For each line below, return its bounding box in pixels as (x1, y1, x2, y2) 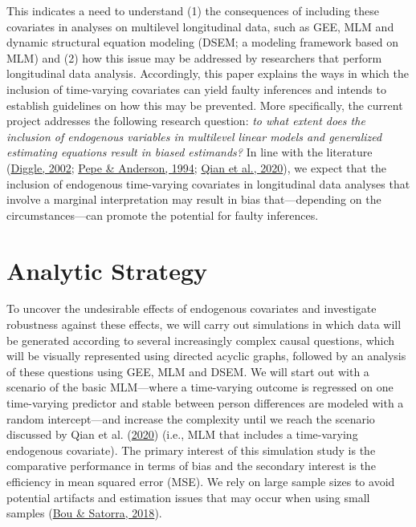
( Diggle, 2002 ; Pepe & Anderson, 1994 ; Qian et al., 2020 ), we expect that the (6, 159, 387, 176)
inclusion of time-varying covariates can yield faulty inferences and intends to (6, 80, 386, 97)
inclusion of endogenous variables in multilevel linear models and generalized (6, 128, 382, 144)
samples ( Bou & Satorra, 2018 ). (6, 505, 162, 521)
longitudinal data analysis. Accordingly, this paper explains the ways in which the (6, 65, 410, 82)
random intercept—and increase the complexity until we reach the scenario (6, 410, 375, 427)
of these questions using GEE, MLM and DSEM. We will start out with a (6, 363, 369, 379)
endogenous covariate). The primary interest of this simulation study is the (6, 441, 376, 458)
